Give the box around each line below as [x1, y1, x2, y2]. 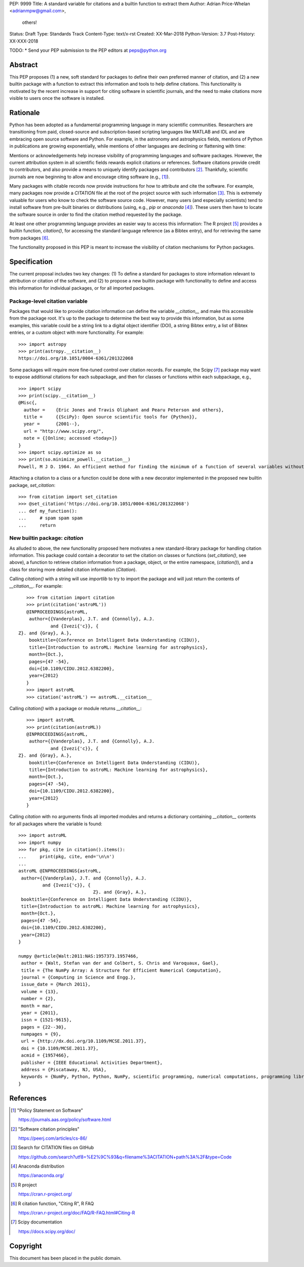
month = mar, [21, 1003, 53, 1009]
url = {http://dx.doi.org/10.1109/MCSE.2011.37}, [21, 1038, 147, 1044]
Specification [9, 258, 53, 266]
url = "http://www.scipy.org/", [23, 428, 104, 434]
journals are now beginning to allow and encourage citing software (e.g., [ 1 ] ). [9, 173, 170, 180]
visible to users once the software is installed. [9, 95, 105, 101]
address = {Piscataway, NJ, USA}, [21, 1067, 107, 1073]
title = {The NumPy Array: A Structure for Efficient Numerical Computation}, [21, 967, 221, 973]
